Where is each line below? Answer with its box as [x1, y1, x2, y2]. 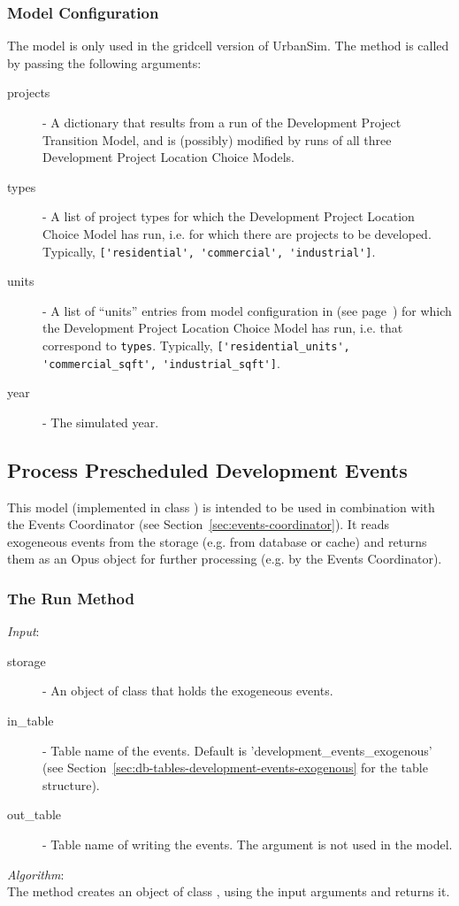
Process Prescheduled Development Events [7, 456, 408, 483]
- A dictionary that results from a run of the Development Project [42, 113, 402, 131]
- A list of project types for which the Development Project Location [42, 207, 415, 226]
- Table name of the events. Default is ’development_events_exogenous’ [42, 741, 432, 759]
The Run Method [7, 587, 134, 609]
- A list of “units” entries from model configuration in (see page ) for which [42, 301, 452, 319]
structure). [42, 775, 100, 794]
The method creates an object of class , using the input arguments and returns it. [7, 882, 450, 901]
